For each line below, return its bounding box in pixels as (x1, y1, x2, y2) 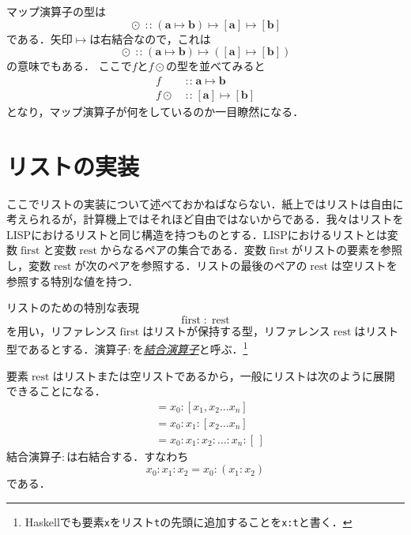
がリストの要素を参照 (292, 241, 403, 258)
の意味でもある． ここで (6, 58, 132, 74)
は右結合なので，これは (89, 30, 211, 47)
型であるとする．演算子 (6, 340, 128, 357)
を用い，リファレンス (6, 322, 117, 339)
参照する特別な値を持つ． (6, 272, 139, 289)
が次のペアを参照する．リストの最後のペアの (74, 256, 307, 273)
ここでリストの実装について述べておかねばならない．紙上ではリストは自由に (6, 195, 404, 211)
